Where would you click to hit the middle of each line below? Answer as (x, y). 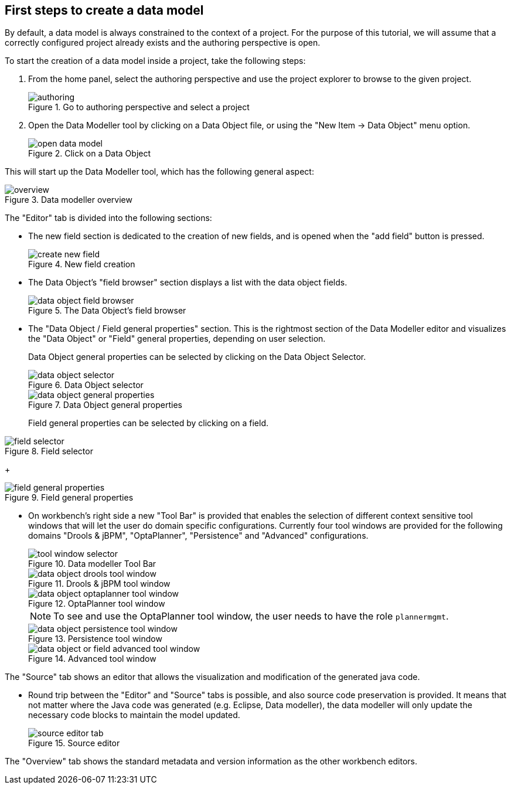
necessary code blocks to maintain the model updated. (134, 715)
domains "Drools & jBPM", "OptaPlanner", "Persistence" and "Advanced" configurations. (198, 536)
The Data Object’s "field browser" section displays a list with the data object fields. (188, 283)
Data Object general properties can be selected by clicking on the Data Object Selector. (197, 357)
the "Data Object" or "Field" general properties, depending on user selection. (177, 339)
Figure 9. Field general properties (69, 498)
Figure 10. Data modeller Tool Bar (92, 564)
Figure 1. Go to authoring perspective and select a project (139, 107)
